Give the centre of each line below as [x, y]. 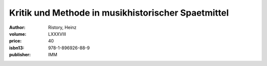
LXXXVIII [57, 34]
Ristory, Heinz [62, 27]
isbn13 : [17, 48]
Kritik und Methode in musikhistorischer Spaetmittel [119, 13]
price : [15, 41]
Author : [17, 27]
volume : [18, 34]
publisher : [20, 55]
